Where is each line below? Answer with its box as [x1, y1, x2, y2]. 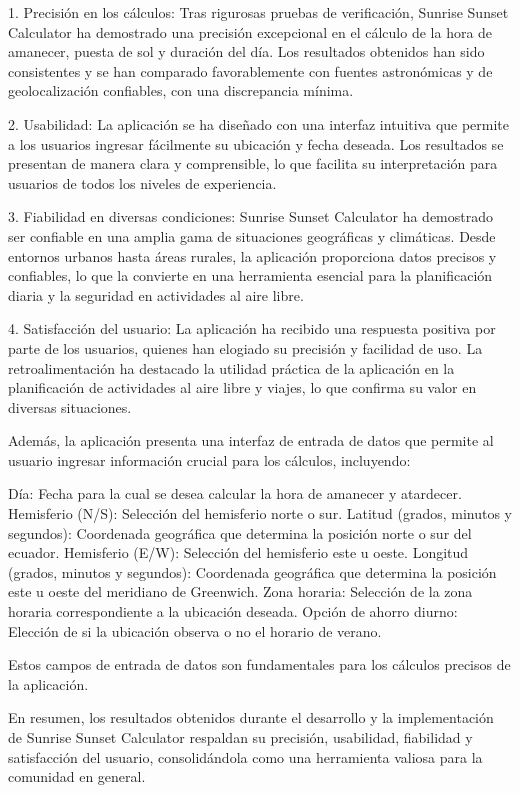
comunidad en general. [8, 766, 146, 787]
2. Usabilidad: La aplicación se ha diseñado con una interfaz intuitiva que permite [8, 113, 510, 134]
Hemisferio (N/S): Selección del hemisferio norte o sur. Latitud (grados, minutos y [8, 503, 512, 524]
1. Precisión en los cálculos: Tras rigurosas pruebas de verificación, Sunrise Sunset [8, 2, 509, 22]
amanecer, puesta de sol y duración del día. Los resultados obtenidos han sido [8, 41, 485, 62]
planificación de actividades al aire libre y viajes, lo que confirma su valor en [8, 377, 477, 398]
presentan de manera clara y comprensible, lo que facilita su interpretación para [8, 153, 498, 174]
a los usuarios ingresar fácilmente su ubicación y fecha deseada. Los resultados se [8, 133, 504, 154]
